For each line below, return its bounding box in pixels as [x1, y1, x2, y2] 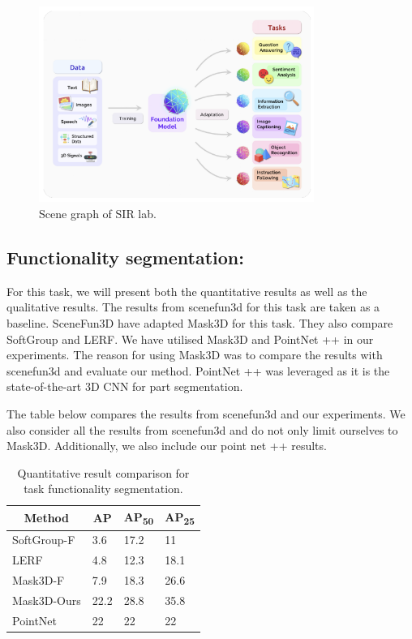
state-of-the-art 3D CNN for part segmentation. [6, 378, 243, 395]
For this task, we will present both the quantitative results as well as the [6, 282, 367, 299]
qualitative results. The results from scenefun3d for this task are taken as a [6, 298, 380, 315]
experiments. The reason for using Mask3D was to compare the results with [6, 346, 383, 363]
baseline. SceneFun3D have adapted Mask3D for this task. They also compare [6, 314, 393, 331]
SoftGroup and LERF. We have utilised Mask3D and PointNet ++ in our [6, 330, 374, 347]
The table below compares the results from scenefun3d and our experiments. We [6, 405, 406, 422]
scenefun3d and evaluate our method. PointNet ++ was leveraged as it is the [6, 362, 390, 379]
